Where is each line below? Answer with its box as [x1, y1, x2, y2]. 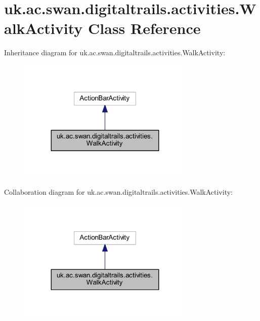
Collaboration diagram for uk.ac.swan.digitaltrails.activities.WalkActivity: [4, 187, 233, 197]
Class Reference [88, 18, 201, 39]
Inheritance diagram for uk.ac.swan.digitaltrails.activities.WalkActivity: [4, 47, 226, 58]
